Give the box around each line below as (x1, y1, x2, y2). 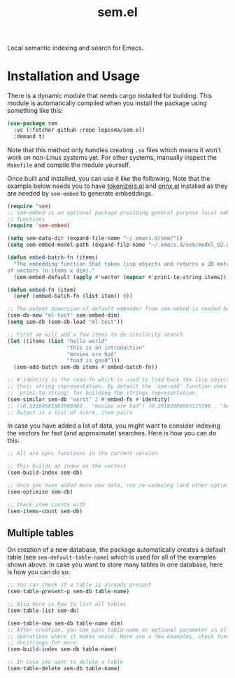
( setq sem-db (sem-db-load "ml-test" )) (7, 318, 124, 325)
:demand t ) (13, 133, 45, 140)
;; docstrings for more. (7, 639, 80, 646)
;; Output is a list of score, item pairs (7, 409, 133, 416)
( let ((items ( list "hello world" (7, 337, 108, 344)
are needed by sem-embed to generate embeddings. (7, 189, 153, 197)
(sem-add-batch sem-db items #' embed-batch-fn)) (13, 364, 158, 371)
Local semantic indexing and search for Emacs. (7, 43, 144, 53)
